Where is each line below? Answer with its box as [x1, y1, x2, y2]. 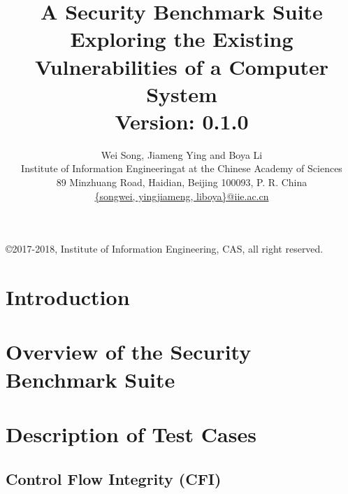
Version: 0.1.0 [115, 106, 249, 135]
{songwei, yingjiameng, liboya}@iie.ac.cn [94, 188, 269, 203]
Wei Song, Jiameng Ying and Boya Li [101, 147, 263, 162]
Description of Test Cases [6, 419, 256, 448]
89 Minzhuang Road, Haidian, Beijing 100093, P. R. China [56, 175, 307, 190]
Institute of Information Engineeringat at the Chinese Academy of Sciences [21, 161, 342, 176]
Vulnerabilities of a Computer [35, 52, 328, 80]
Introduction [6, 283, 130, 311]
